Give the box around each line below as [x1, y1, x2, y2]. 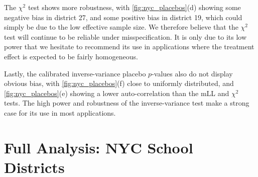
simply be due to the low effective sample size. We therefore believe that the [4, 22, 238, 32]
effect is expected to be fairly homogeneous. [4, 51, 138, 61]
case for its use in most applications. [4, 107, 116, 118]
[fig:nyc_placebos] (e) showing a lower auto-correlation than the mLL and [4, 87, 229, 98]
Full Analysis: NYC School [4, 137, 193, 157]
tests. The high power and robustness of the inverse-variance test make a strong [4, 98, 249, 108]
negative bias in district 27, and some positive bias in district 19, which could [4, 12, 242, 22]
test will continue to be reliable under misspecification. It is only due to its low [4, 31, 247, 42]
